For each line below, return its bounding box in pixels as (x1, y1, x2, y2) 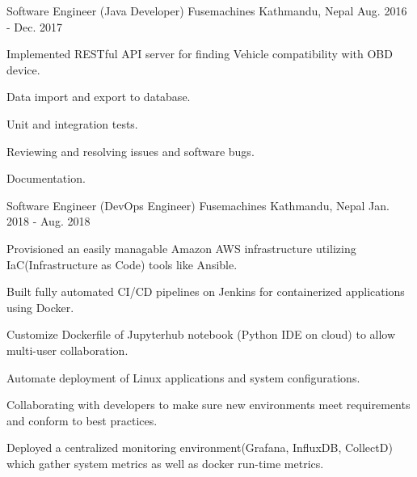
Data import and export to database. (6, 88, 191, 105)
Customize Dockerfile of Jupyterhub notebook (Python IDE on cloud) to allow (6, 326, 396, 343)
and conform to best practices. (6, 412, 158, 428)
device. (6, 61, 40, 78)
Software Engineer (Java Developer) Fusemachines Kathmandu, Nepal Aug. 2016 (6, 2, 407, 19)
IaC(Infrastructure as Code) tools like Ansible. (6, 255, 238, 272)
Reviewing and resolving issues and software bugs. (6, 142, 255, 159)
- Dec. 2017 (6, 18, 63, 35)
